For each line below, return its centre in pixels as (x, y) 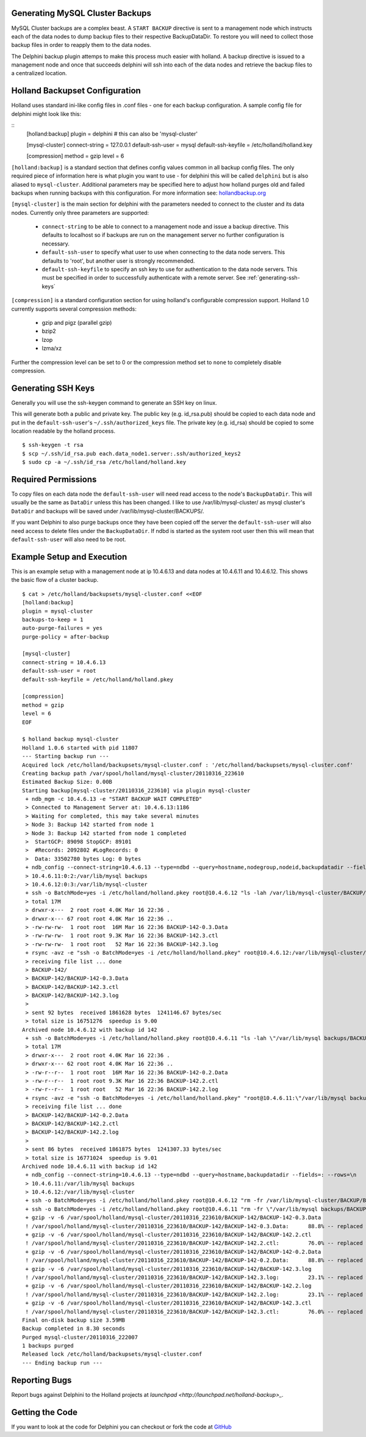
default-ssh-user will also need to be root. (69, 540)
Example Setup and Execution (69, 556)
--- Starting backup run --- (66, 756)
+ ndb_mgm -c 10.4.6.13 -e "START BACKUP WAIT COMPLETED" (114, 799)
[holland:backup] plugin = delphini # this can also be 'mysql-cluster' (112, 134)
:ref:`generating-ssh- (274, 278)
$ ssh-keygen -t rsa (53, 445)
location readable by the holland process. (63, 431)
